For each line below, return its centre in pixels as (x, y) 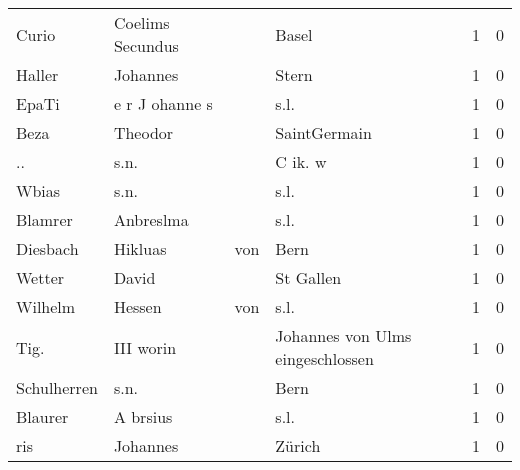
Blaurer (42, 416)
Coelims (141, 22)
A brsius (143, 416)
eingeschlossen (324, 358)
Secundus (146, 45)
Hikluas (140, 248)
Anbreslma (151, 219)
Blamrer (44, 219)
